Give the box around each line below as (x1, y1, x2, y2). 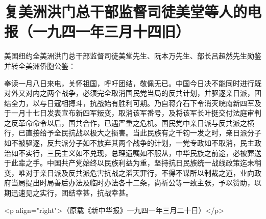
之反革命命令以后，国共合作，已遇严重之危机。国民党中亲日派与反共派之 (4, 117, 247, 128)
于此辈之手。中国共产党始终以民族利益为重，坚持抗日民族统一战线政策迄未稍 (4, 157, 261, 168)
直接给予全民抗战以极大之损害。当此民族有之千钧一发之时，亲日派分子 (25, 127, 261, 138)
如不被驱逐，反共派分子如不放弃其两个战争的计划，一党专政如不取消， (4, 138, 240, 148)
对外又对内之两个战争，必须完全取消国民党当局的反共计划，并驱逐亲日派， (4, 88, 254, 98)
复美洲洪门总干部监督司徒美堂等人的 (4, 1, 248, 22)
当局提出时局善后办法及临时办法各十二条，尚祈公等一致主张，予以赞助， (11, 177, 254, 188)
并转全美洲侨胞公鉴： (4, 60, 76, 71)
